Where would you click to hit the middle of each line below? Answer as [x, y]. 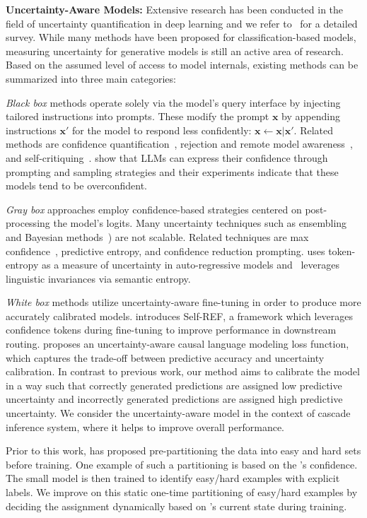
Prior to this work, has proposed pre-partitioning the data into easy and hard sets [183, 451]
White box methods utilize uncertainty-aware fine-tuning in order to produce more [183, 302]
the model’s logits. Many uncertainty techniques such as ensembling [200, 223]
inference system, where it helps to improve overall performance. [145, 426]
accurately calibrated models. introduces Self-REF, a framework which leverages [180, 316]
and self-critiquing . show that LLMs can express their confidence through [167, 157]
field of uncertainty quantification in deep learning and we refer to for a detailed [182, 23]
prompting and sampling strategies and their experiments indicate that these [172, 171]
